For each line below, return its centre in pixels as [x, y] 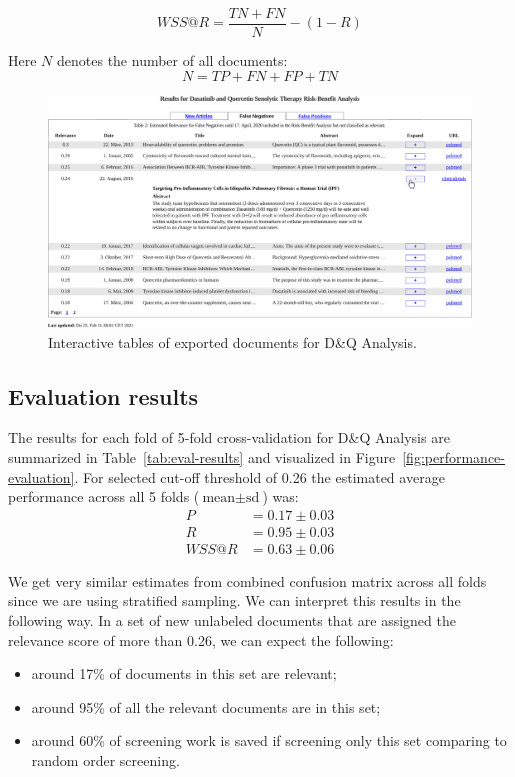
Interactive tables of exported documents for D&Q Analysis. [232, 341]
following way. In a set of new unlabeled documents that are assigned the [232, 619]
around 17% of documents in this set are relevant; [184, 673]
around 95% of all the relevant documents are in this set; [206, 706]
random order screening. [105, 759]
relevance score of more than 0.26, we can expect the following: [201, 639]
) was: [280, 496]
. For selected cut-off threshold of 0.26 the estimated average [259, 476]
